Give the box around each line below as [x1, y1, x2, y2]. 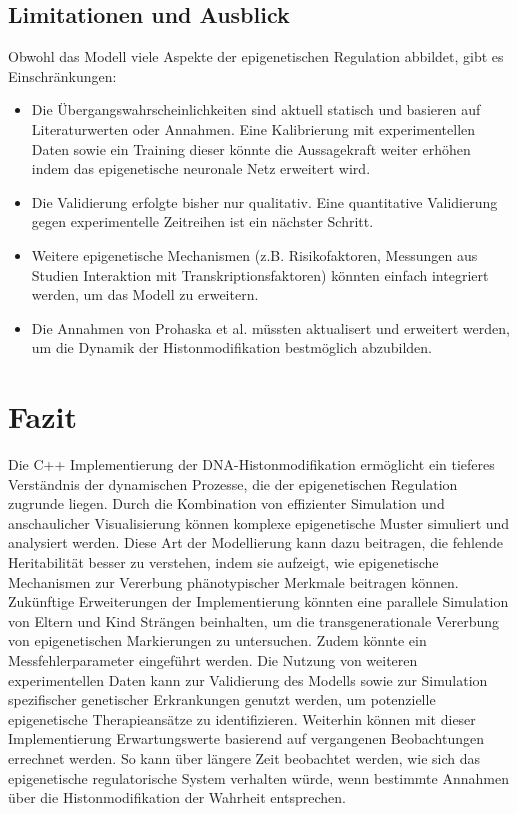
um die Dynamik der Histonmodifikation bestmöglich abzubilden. [31, 337, 433, 358]
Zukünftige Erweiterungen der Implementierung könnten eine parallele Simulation [8, 591, 509, 612]
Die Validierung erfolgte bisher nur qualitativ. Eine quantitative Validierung [31, 191, 498, 212]
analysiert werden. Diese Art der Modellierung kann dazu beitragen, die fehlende [8, 532, 503, 553]
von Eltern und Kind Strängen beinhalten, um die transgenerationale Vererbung [8, 610, 499, 631]
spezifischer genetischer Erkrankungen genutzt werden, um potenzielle [8, 689, 436, 710]
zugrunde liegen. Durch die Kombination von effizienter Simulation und [8, 493, 445, 514]
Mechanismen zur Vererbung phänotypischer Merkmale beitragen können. [8, 571, 459, 592]
